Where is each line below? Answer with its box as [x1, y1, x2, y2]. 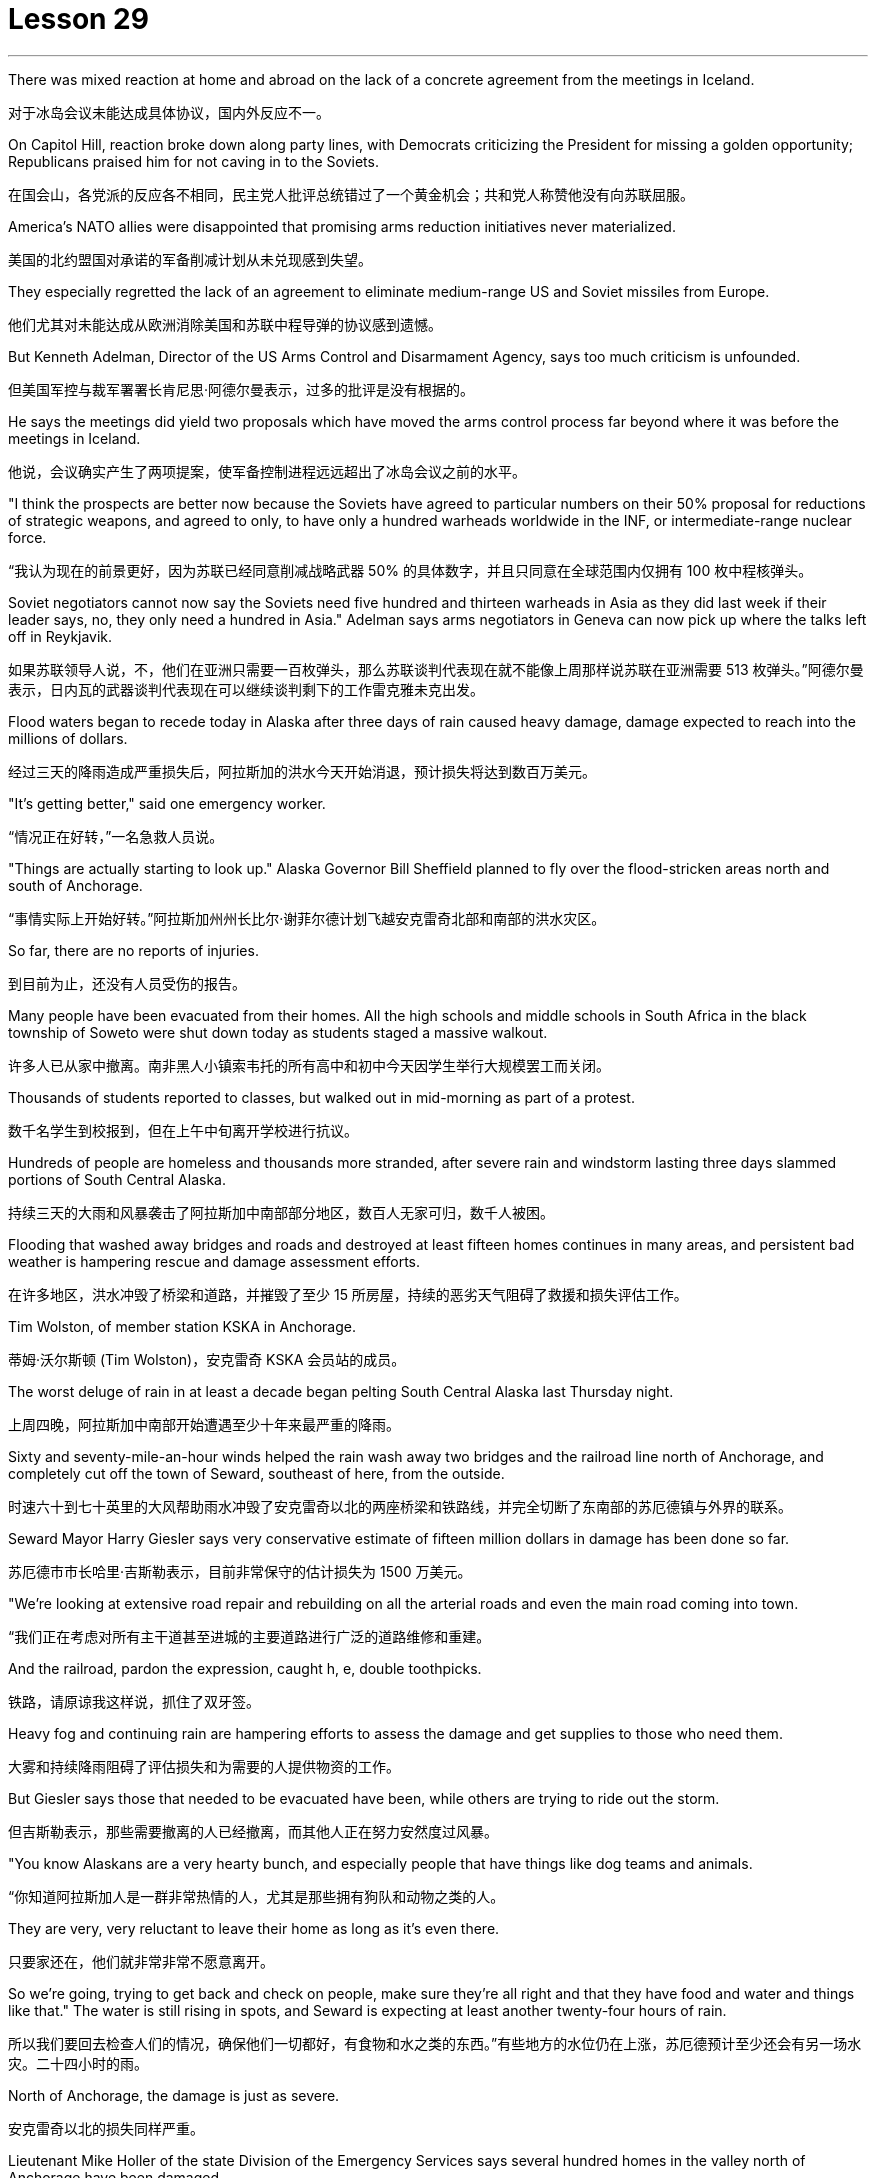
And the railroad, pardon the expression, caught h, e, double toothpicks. [8, 1659, 482, 1677]
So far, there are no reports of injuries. [8, 941, 259, 959]
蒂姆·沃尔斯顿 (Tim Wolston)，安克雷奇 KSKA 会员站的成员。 [8, 1350, 406, 1368]
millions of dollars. [8, 729, 128, 747]
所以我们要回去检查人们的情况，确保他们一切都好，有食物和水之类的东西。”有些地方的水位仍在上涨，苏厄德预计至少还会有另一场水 [8, 2034, 862, 2052]
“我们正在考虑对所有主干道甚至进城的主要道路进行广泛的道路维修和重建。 [8, 1627, 491, 1645]
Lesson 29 [8, 2, 149, 36]
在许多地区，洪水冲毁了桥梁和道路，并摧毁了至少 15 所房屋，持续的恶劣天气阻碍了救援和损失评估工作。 [8, 1285, 688, 1303]
